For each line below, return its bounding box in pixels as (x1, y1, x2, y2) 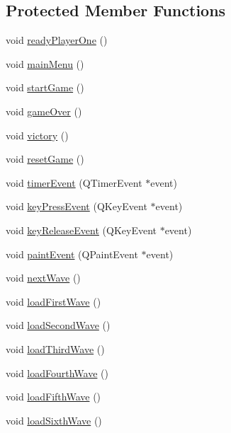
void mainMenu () (6, 56, 84, 71)
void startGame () (6, 80, 84, 95)
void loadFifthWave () (6, 389, 101, 404)
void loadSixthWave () (6, 412, 102, 427)
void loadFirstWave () (6, 294, 101, 308)
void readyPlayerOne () (6, 33, 108, 47)
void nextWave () (6, 270, 81, 285)
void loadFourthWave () (6, 365, 108, 380)
